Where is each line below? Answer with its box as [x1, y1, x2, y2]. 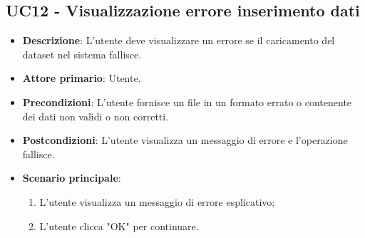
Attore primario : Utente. [22, 71, 141, 86]
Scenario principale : [22, 170, 121, 185]
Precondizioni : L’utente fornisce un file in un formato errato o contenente [22, 94, 352, 109]
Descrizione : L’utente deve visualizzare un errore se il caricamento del [22, 33, 335, 48]
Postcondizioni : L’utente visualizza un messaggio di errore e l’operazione [22, 133, 348, 148]
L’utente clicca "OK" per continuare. [39, 218, 199, 233]
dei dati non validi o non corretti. [22, 108, 169, 123]
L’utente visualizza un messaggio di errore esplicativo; [39, 194, 275, 209]
